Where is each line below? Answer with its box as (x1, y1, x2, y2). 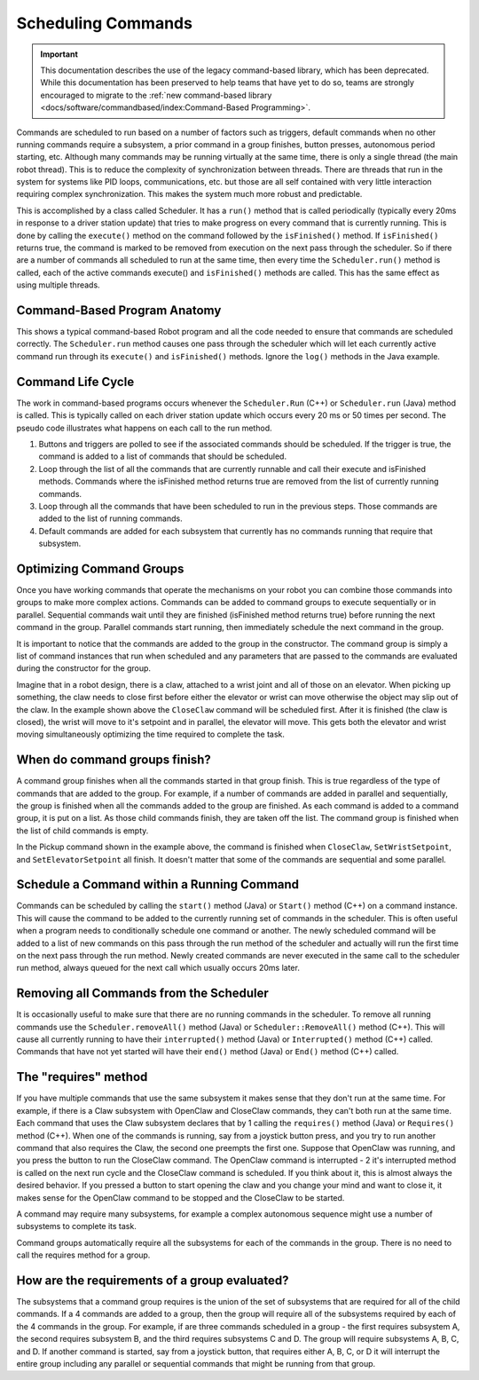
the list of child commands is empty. (16, 825, 149, 836)
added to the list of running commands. (38, 513, 183, 524)
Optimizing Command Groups (16, 561, 185, 576)
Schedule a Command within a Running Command (16, 877, 300, 892)
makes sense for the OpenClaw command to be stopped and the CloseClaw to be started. (16, 1192, 345, 1203)
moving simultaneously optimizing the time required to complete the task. (16, 729, 286, 740)
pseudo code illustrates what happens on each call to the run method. (16, 422, 272, 433)
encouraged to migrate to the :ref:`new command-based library (40, 90, 272, 100)
